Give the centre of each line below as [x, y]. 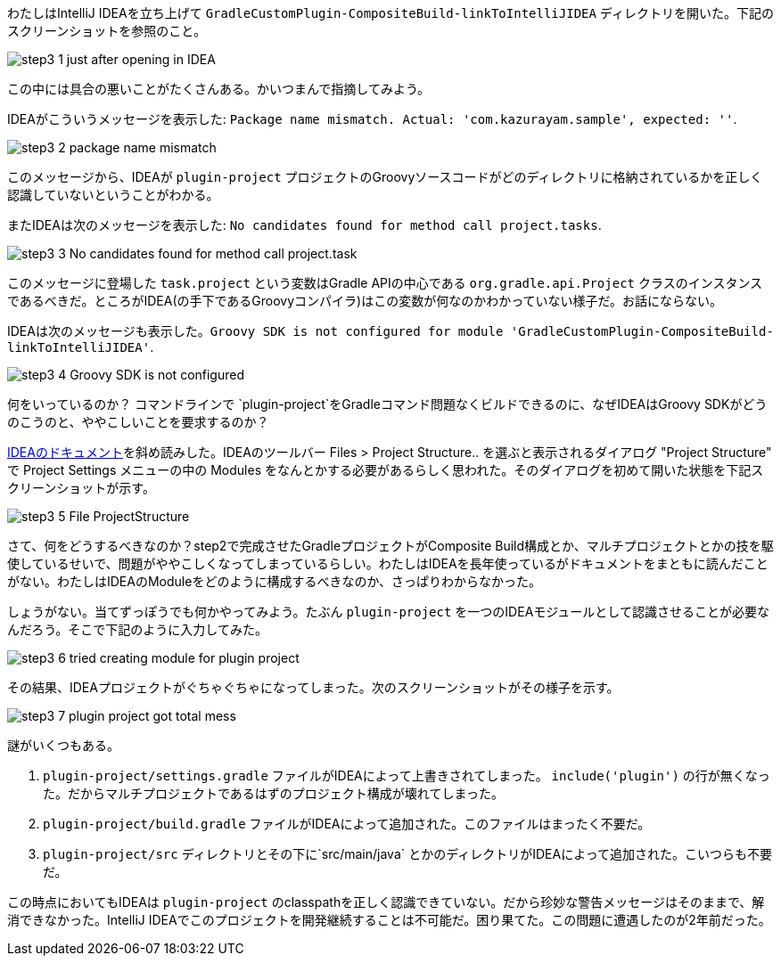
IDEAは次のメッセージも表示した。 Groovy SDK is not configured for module [255, 331]
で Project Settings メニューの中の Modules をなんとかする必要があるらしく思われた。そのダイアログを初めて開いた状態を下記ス [386, 470]
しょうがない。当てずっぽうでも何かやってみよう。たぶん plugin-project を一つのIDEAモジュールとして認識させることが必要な [388, 612]
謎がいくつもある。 [63, 745]
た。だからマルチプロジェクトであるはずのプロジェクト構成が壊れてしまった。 [273, 793]
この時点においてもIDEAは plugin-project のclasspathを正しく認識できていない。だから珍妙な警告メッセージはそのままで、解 [386, 902]
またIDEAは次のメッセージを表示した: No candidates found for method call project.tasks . [304, 225]
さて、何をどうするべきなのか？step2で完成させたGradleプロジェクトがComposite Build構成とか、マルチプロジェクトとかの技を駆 [390, 546]
